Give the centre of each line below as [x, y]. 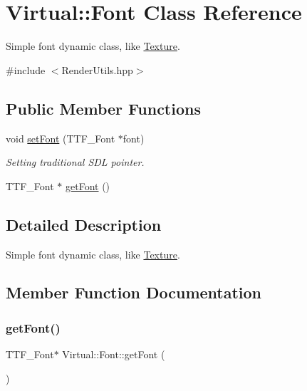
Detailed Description [84, 224]
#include [26, 69]
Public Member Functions [103, 108]
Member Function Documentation [134, 292]
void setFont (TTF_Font [61, 138]
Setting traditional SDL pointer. [75, 162]
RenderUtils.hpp [97, 69]
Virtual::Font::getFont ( [114, 354]
